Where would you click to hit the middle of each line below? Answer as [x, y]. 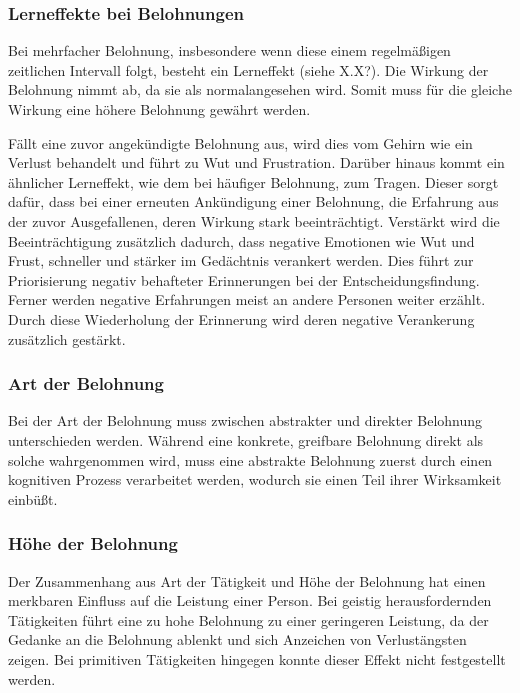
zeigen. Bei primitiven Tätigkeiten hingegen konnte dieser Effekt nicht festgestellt [257, 658]
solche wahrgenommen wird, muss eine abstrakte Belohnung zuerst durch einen [250, 459]
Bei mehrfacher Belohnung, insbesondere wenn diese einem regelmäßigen [229, 50]
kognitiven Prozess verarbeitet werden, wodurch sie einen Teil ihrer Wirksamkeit [255, 479]
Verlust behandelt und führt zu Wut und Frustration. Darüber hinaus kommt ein [256, 162]
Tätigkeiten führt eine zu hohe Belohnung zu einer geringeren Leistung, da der [248, 619]
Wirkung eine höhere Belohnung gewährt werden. [159, 109]
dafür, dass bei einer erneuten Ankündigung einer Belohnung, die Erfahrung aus [253, 201]
